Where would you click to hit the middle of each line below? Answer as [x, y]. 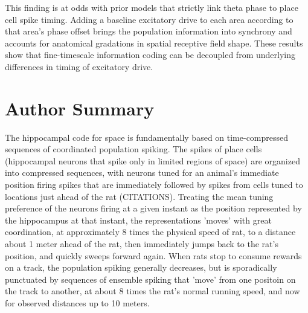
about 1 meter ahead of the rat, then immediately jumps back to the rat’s [142, 244]
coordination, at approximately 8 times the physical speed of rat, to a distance [150, 232]
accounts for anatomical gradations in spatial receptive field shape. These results [154, 43]
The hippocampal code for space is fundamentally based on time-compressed [147, 137]
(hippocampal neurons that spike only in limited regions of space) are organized [152, 160]
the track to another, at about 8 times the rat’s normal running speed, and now [152, 291]
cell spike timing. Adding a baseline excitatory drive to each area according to [149, 19]
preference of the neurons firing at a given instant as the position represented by [153, 208]
